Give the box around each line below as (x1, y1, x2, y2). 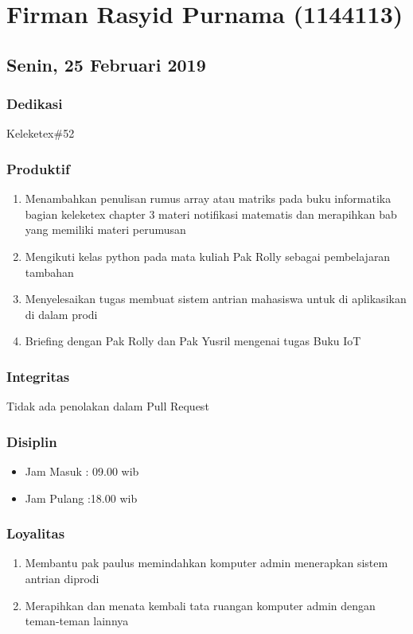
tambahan (25, 263, 74, 280)
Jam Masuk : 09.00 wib (25, 462, 139, 479)
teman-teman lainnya (25, 613, 129, 629)
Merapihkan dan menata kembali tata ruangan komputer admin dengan (25, 597, 376, 613)
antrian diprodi (25, 570, 99, 586)
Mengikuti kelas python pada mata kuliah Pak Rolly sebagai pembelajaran (25, 247, 391, 264)
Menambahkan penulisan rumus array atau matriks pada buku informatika (25, 190, 392, 207)
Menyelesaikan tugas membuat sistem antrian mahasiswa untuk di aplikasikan (25, 290, 407, 307)
